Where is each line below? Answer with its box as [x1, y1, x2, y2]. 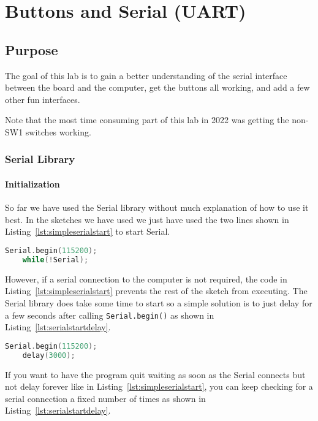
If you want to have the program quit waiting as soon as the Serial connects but [5, 368, 306, 381]
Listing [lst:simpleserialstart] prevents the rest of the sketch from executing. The [5, 284, 308, 297]
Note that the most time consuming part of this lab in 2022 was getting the [5, 113, 289, 126]
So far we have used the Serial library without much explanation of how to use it [5, 201, 309, 214]
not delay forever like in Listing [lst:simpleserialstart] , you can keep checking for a [5, 380, 313, 393]
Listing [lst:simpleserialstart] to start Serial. [5, 225, 170, 238]
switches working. [25, 125, 91, 138]
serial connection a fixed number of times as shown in [5, 392, 206, 404]
